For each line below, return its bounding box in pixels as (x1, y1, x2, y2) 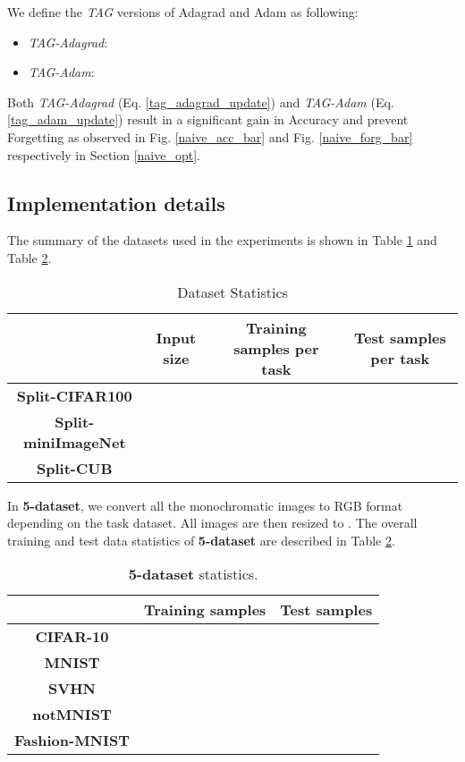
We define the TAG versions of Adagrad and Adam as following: (7, 3, 359, 21)
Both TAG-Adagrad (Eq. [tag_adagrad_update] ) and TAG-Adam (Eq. (7, 92, 394, 111)
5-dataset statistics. (128, 563, 258, 585)
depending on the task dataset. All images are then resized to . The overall (7, 513, 418, 532)
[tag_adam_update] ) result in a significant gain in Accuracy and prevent (7, 110, 409, 129)
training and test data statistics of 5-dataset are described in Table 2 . (7, 530, 395, 549)
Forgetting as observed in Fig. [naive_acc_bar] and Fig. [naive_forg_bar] (7, 127, 413, 146)
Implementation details (7, 189, 225, 216)
